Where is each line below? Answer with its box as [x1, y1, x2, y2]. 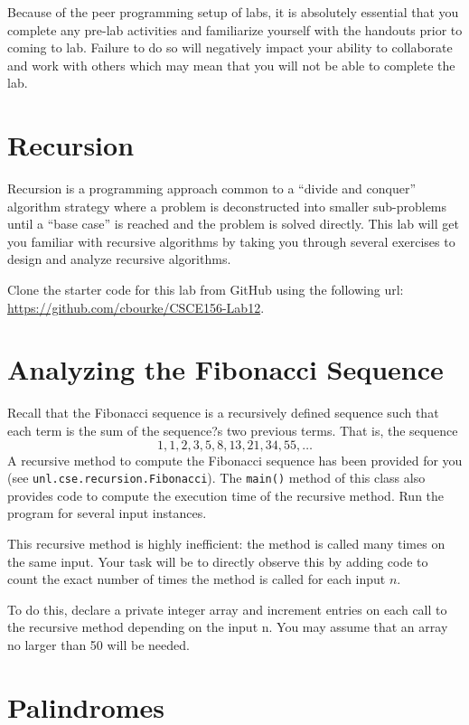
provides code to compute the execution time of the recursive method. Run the [7, 485, 445, 504]
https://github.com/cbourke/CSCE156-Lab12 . [7, 297, 265, 316]
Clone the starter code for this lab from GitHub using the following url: [7, 280, 404, 299]
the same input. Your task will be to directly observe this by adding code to [7, 551, 428, 570]
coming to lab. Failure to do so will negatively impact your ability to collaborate [7, 38, 453, 57]
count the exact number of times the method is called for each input [7, 570, 386, 588]
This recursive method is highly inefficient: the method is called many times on [7, 534, 446, 552]
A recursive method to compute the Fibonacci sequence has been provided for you [7, 450, 463, 469]
